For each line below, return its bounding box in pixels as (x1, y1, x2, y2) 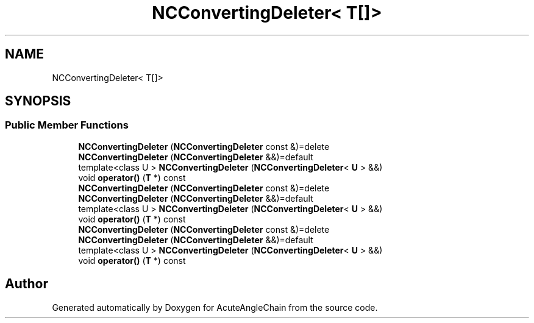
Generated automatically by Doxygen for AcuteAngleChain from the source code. (52, 302, 378, 313)
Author (5, 276, 48, 292)
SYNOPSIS (5, 93, 71, 109)
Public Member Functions (5, 119, 129, 132)
